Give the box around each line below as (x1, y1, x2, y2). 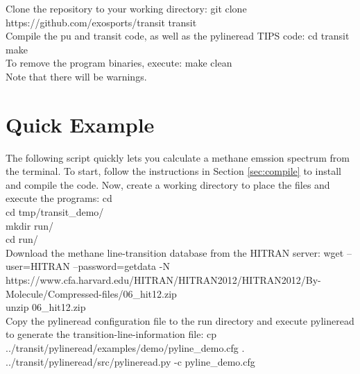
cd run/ (6, 232, 38, 246)
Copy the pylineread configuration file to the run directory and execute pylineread (6, 313, 354, 328)
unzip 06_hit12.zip (6, 300, 86, 314)
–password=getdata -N (73, 259, 170, 273)
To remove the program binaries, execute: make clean (6, 56, 232, 70)
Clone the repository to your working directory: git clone (6, 1, 247, 15)
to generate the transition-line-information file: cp (6, 327, 216, 341)
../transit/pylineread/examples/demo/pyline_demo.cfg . (6, 341, 245, 355)
